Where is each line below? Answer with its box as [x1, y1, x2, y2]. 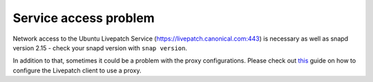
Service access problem [12, 10, 155, 25]
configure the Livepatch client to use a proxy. [12, 66, 142, 74]
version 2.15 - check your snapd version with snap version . [12, 43, 188, 52]
